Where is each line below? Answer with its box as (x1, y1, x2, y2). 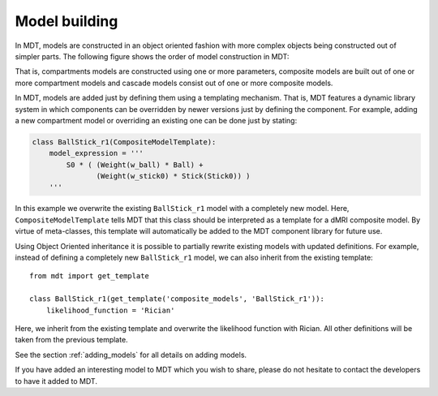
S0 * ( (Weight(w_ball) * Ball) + (66, 160, 204, 170)
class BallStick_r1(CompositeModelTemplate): (32, 137, 217, 146)
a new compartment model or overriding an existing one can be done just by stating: (15, 115, 298, 125)
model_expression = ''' (49, 148, 144, 158)
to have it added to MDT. (15, 376, 97, 385)
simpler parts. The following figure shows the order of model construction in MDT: (15, 51, 290, 61)
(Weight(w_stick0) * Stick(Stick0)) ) (96, 171, 251, 181)
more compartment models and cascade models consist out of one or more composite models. (15, 78, 333, 88)
